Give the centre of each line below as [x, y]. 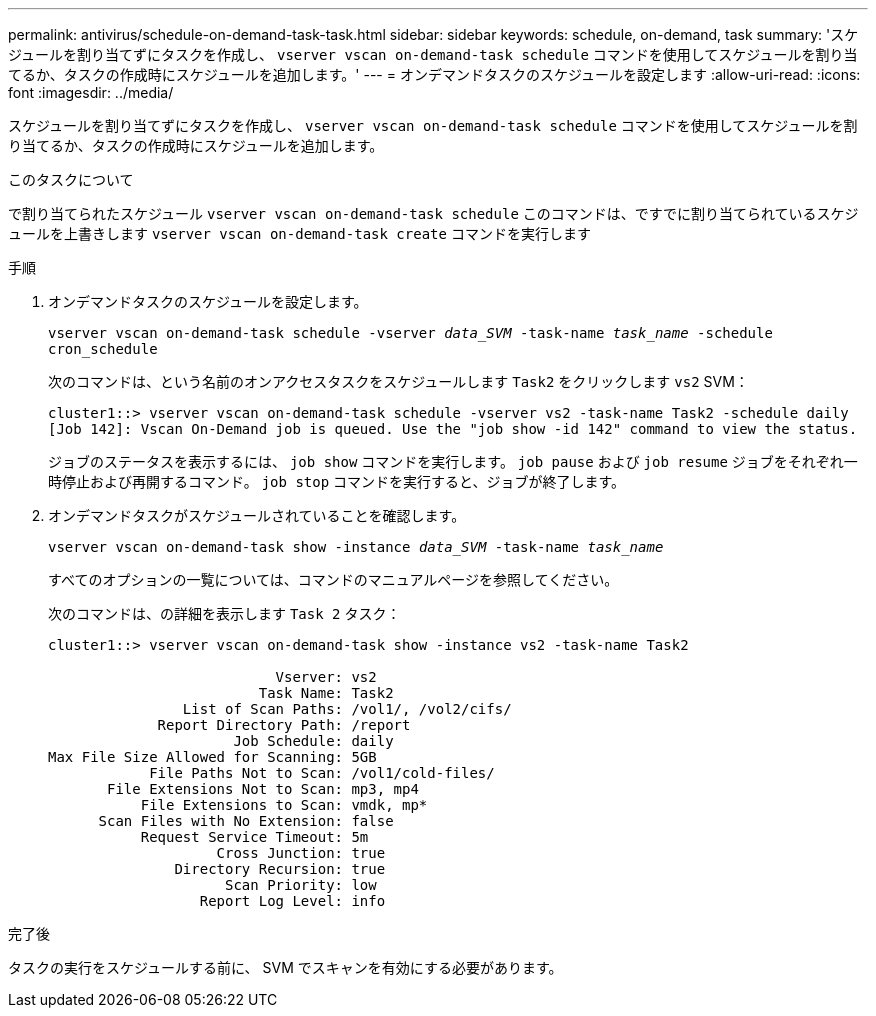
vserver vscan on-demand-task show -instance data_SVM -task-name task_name [356, 547]
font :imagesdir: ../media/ [91, 92]
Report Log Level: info [292, 901]
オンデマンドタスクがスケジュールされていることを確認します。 [257, 515]
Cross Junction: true [301, 853]
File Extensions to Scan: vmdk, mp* [284, 805]
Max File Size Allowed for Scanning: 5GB [212, 757]
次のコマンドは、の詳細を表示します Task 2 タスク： [224, 613]
